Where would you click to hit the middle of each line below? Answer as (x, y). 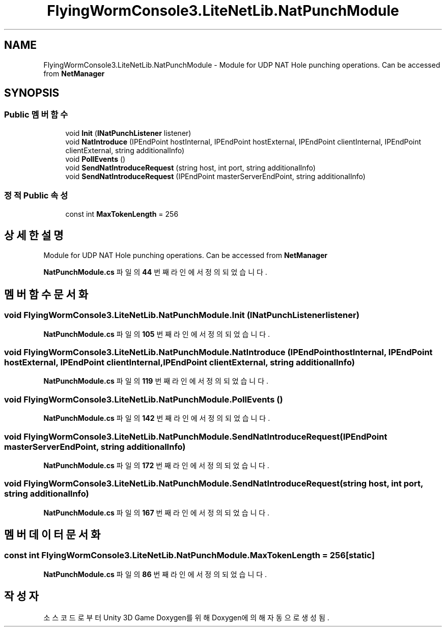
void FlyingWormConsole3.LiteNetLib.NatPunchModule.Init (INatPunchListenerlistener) (182, 315)
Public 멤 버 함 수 (36, 115)
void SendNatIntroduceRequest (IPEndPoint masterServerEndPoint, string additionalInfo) (215, 176)
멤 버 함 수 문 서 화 (46, 294)
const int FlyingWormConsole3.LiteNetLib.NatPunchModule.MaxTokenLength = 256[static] (189, 555)
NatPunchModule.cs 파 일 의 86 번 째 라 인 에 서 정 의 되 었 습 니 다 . (155, 574)
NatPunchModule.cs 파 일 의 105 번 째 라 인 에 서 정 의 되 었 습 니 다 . (157, 334)
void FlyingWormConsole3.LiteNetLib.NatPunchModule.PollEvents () (144, 399)
